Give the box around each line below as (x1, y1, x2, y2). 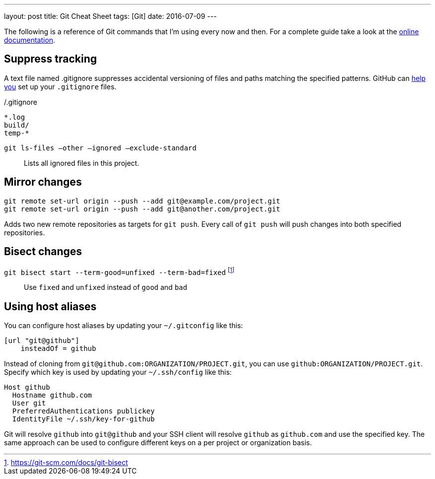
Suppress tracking (4, 53, 97, 66)
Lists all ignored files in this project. (24, 158, 140, 167)
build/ (4, 121, 29, 129)
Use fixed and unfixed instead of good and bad (24, 283, 187, 292)
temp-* (4, 129, 29, 137)
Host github (4, 383, 50, 392)
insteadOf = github (20, 344, 96, 353)
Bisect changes (4, 245, 82, 258)
